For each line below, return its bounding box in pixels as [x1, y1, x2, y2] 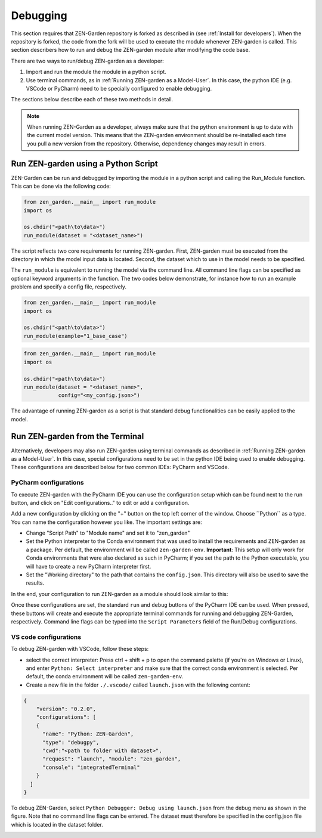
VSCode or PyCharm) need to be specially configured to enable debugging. [26, 85, 212, 92]
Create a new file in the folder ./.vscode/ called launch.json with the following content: [26, 681, 250, 688]
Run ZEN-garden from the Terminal [11, 431, 144, 441]
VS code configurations [11, 632, 82, 641]
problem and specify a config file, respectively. [11, 283, 126, 290]
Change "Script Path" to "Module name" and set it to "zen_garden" [26, 529, 190, 536]
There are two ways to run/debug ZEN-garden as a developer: [11, 57, 164, 64]
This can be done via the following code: [11, 182, 112, 190]
